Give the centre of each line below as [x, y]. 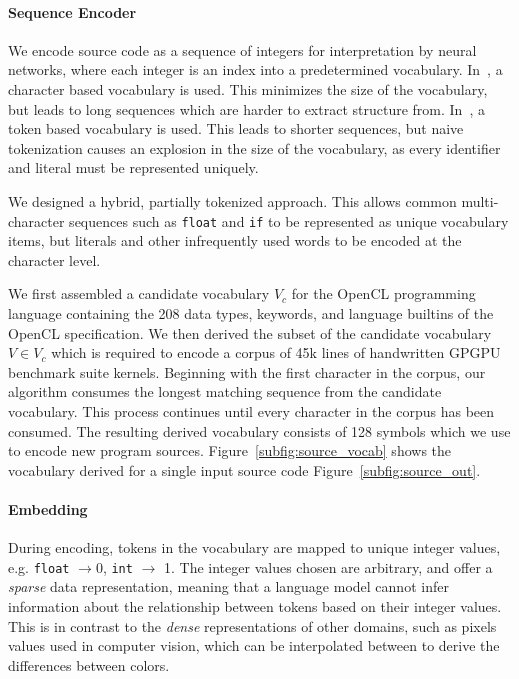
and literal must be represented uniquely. [133, 167]
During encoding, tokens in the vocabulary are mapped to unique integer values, [254, 547]
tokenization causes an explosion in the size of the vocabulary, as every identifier [254, 147]
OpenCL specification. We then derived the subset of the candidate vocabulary [250, 332]
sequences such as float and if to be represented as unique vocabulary [289, 220]
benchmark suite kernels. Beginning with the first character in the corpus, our [247, 371]
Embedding [48, 508]
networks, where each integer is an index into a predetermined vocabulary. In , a [255, 69]
